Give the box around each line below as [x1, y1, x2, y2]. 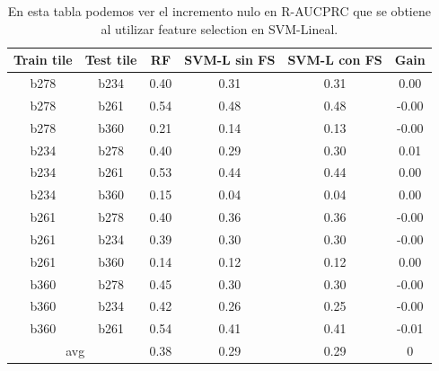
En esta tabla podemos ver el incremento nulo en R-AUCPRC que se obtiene [7, 2, 431, 20]
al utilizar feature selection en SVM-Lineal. [101, 19, 338, 38]
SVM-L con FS [287, 50, 382, 69]
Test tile [84, 50, 137, 69]
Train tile [13, 50, 73, 69]
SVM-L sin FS [184, 50, 276, 69]
